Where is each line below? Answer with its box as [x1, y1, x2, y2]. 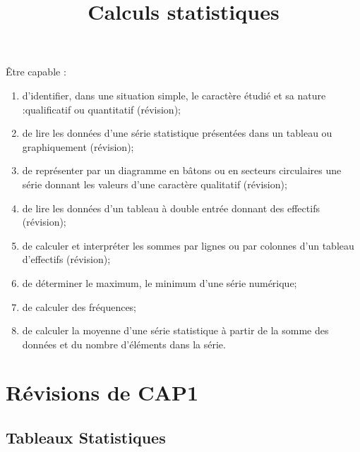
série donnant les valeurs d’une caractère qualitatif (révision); [22, 176, 287, 191]
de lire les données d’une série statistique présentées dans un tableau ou [22, 126, 332, 140]
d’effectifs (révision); [22, 252, 111, 267]
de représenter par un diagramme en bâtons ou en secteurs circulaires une [22, 163, 342, 178]
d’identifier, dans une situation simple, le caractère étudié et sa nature [22, 87, 326, 102]
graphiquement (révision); [22, 139, 134, 154]
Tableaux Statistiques [6, 427, 166, 448]
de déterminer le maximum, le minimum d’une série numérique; [22, 275, 297, 290]
